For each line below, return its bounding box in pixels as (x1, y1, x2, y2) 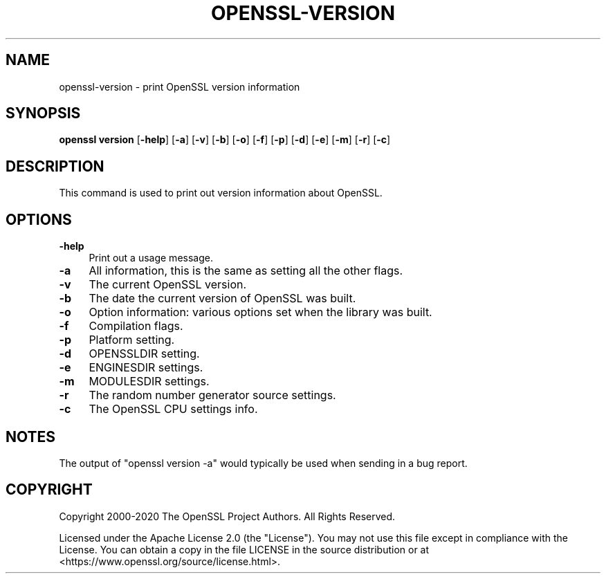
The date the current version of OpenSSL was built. (89, 291, 356, 306)
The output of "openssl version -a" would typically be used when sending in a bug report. (59, 457, 468, 469)
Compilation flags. (89, 319, 183, 333)
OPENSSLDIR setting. (89, 347, 200, 361)
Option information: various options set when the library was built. (89, 305, 432, 320)
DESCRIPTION (6, 157, 104, 175)
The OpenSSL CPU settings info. (89, 402, 258, 416)
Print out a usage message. (89, 252, 213, 264)
